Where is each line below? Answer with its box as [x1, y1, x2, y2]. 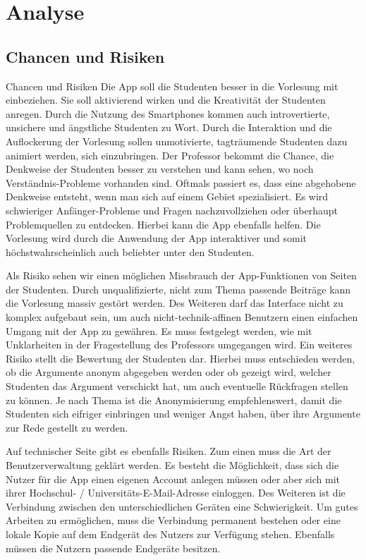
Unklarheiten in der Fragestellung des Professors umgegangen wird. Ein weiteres [6, 337, 353, 352]
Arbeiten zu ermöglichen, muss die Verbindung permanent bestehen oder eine [6, 513, 341, 528]
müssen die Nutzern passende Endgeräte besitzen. [6, 540, 221, 555]
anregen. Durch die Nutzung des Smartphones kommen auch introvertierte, [6, 106, 330, 121]
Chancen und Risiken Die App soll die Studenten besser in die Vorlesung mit [6, 78, 338, 93]
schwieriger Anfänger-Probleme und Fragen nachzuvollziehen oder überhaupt [6, 202, 338, 217]
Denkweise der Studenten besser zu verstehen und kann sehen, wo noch [6, 162, 314, 176]
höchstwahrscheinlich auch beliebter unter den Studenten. [6, 244, 255, 259]
